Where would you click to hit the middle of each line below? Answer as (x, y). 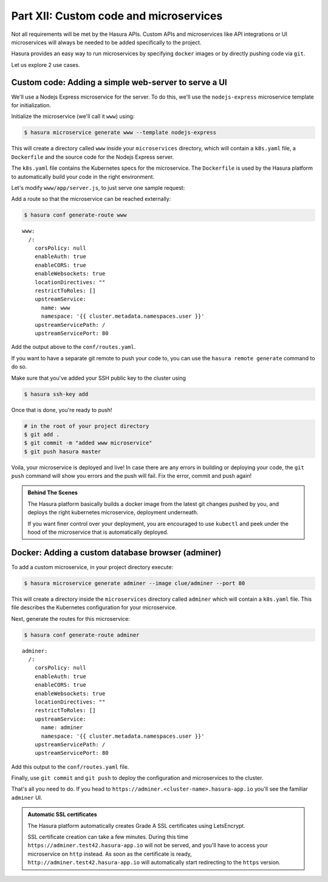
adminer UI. (27, 797)
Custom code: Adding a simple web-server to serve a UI (119, 82)
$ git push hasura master (63, 451)
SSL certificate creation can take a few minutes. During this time (108, 837)
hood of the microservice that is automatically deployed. (98, 532)
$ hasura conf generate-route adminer (82, 635)
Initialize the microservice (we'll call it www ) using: (73, 116)
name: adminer (62, 728)
